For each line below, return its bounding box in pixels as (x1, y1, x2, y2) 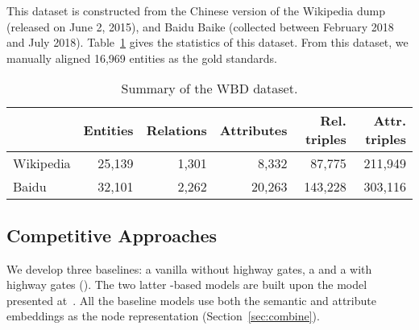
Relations (146, 120, 207, 139)
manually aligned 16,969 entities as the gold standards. (6, 49, 277, 66)
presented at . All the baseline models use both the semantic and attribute (6, 291, 376, 308)
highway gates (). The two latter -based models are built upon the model (6, 276, 367, 293)
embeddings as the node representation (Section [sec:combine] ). (6, 307, 320, 324)
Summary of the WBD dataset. (121, 79, 298, 98)
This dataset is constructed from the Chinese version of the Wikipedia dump (6, 2, 385, 19)
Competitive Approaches (6, 222, 218, 247)
